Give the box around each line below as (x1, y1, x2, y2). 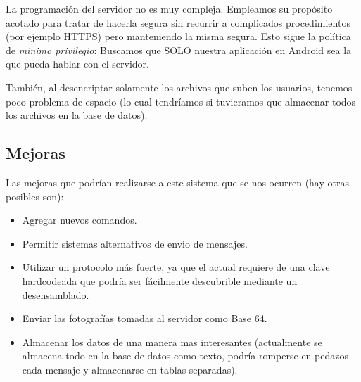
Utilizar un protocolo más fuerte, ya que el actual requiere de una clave (22, 260, 330, 274)
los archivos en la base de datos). (6, 108, 148, 122)
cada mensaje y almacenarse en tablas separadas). (22, 362, 238, 376)
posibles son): (6, 189, 64, 203)
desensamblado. (22, 287, 89, 302)
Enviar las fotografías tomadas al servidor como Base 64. (22, 311, 267, 326)
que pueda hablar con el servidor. (6, 56, 149, 71)
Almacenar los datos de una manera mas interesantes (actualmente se (22, 334, 322, 349)
